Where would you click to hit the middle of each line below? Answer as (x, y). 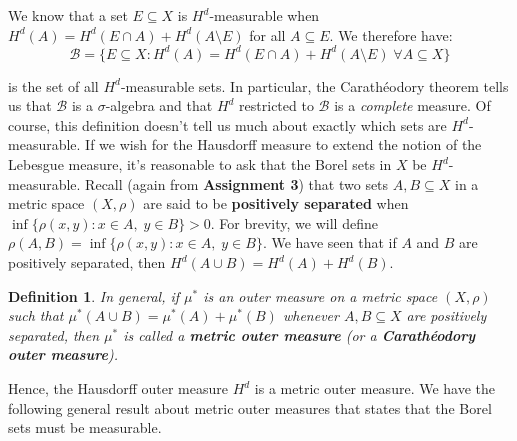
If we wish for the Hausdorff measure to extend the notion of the (283, 144)
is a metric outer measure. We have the (375, 388)
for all (267, 34)
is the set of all (53, 85)
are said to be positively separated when (276, 203)
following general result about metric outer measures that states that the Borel (250, 407)
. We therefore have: (391, 34)
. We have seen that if (329, 242)
